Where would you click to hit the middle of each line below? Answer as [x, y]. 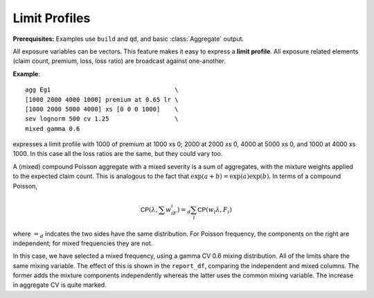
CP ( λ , [149, 209]
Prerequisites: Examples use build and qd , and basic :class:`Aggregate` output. [128, 39]
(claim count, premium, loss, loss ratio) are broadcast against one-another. [119, 61]
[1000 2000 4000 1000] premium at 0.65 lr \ [102, 99]
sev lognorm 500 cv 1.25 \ [102, 119]
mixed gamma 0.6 [53, 129]
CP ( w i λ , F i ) [215, 210]
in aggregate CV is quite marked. [60, 285]
